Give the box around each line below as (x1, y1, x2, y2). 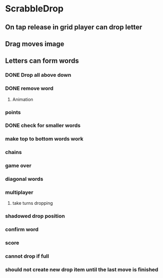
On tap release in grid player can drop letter (5, 23, 143, 31)
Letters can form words (5, 57, 80, 65)
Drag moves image (5, 39, 65, 48)
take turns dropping (12, 200, 53, 206)
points (5, 109, 21, 116)
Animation (12, 96, 33, 102)
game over (5, 162, 32, 169)
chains (5, 149, 22, 156)
